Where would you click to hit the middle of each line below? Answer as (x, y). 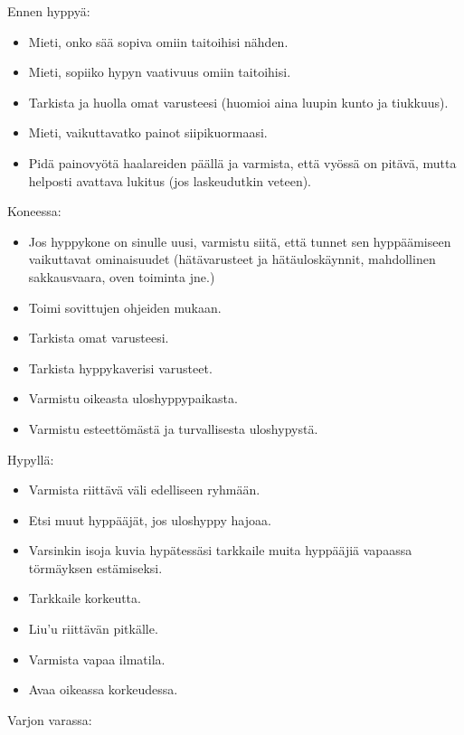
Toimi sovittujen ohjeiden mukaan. (125, 307)
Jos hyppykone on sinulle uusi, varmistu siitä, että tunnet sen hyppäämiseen (240, 241)
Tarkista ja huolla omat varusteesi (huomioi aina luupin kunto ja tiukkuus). (238, 102)
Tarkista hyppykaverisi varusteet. (120, 367)
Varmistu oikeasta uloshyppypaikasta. (133, 398)
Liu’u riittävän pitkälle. (93, 629)
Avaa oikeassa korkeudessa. (103, 689)
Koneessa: (34, 211)
